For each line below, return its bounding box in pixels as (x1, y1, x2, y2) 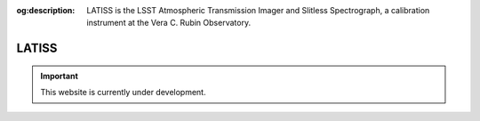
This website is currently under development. (40, 87, 206, 98)
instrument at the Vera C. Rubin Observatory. (86, 18, 252, 28)
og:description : (16, 5, 76, 15)
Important (40, 70, 79, 81)
